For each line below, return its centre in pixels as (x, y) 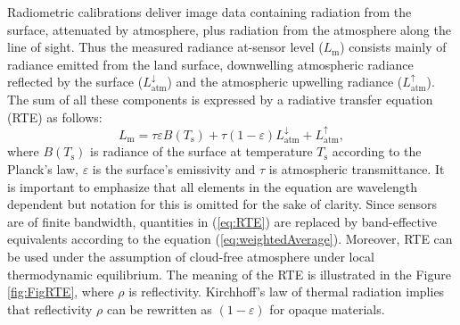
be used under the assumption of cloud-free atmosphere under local (191, 256)
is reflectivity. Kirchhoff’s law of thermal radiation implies (287, 292)
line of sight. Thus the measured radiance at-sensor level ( (165, 47)
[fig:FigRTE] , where (61, 292)
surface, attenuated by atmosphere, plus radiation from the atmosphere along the (229, 29)
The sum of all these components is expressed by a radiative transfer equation (220, 99)
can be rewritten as (159, 308)
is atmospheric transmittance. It (357, 168)
